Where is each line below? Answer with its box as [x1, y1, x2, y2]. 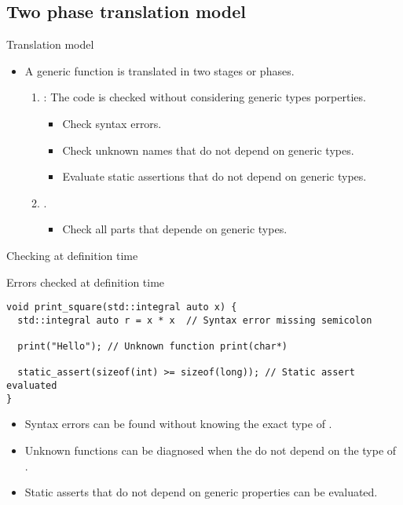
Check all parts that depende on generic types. [62, 221, 288, 237]
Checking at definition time [6, 247, 138, 263]
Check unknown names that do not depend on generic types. [62, 141, 354, 158]
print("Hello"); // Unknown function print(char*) [17, 341, 288, 353]
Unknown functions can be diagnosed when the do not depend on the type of [24, 441, 397, 458]
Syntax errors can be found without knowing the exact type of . [24, 415, 332, 432]
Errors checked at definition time [6, 273, 165, 290]
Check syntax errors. [62, 115, 162, 131]
